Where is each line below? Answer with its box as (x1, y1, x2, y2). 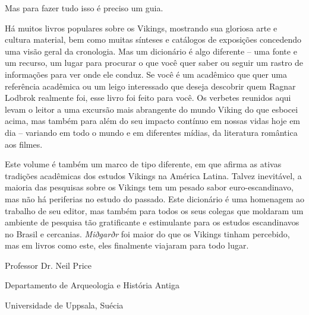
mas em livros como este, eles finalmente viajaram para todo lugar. (5, 239, 249, 252)
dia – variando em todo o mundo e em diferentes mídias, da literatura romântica (5, 126, 298, 138)
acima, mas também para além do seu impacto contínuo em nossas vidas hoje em (5, 114, 301, 127)
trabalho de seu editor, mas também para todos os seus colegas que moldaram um (5, 204, 304, 217)
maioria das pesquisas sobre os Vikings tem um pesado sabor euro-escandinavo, (5, 181, 294, 193)
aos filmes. (5, 138, 43, 150)
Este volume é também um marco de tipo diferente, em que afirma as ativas (5, 158, 282, 170)
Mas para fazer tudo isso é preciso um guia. (5, 2, 163, 14)
